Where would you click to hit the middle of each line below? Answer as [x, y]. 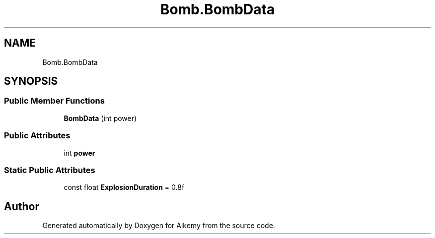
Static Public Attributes [50, 170]
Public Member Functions [54, 101]
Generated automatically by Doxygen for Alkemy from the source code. [159, 226]
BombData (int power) [100, 118]
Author [22, 206]
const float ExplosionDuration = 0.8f [124, 187]
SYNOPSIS [31, 81]
